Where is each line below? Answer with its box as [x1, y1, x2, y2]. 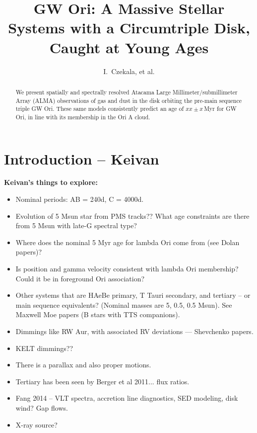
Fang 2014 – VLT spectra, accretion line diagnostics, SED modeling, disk [15, 393, 238, 403]
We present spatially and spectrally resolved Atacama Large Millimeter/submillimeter [15, 87, 238, 96]
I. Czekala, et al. [103, 66, 155, 76]
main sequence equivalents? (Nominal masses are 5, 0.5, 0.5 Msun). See [15, 299, 232, 310]
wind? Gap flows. [15, 402, 68, 413]
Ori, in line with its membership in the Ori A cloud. [15, 112, 150, 121]
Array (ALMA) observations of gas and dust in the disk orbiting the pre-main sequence [15, 96, 242, 104]
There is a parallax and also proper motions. [15, 359, 151, 370]
